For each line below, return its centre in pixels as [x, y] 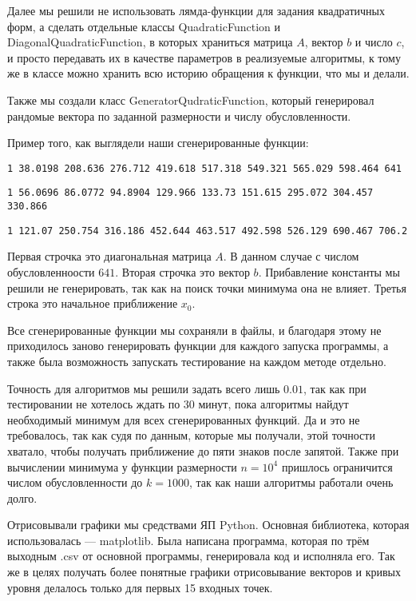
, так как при [335, 388]
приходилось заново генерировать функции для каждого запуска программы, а [198, 346]
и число [374, 42]
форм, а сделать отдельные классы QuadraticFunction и [144, 26]
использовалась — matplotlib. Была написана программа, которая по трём [188, 540]
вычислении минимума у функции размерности [122, 466]
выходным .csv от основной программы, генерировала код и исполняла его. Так [201, 556]
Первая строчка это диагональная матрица [109, 256]
